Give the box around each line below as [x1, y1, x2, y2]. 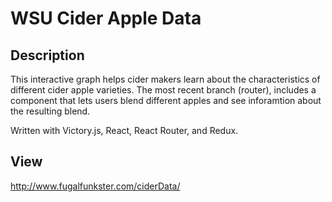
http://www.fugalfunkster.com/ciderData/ [10, 180, 181, 192]
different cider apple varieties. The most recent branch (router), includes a [10, 84, 317, 96]
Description [10, 47, 85, 64]
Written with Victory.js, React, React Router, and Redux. [10, 125, 239, 136]
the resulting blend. [10, 105, 91, 117]
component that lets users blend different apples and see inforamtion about [10, 95, 322, 106]
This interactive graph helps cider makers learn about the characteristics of [10, 73, 321, 85]
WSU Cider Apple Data [10, 7, 202, 30]
